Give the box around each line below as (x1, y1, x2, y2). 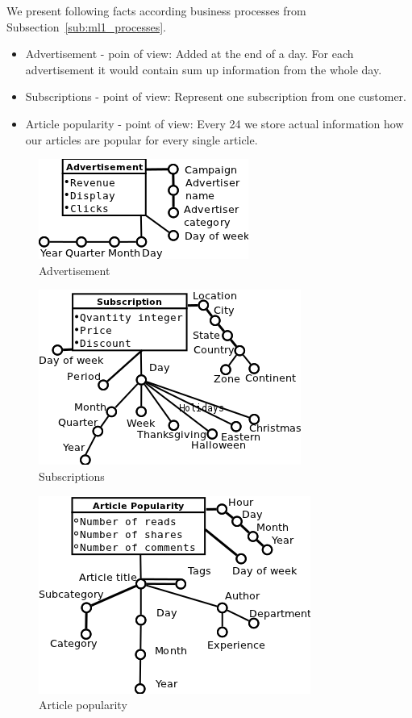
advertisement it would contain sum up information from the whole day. (25, 61, 382, 77)
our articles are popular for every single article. (25, 131, 258, 148)
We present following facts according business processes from (6, 2, 306, 19)
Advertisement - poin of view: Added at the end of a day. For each (25, 45, 354, 62)
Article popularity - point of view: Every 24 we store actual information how (25, 115, 404, 131)
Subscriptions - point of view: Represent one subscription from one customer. (25, 88, 406, 105)
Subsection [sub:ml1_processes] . (6, 18, 167, 35)
